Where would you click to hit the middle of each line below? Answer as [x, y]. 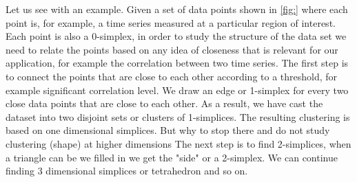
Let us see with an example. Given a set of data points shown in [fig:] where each [177, 9]
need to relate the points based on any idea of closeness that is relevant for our [172, 49]
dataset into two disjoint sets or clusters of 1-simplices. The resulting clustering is [178, 116]
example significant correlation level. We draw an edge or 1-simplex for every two [177, 90]
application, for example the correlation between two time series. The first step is [177, 63]
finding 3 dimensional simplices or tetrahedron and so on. [127, 171]
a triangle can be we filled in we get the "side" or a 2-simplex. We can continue [172, 157]
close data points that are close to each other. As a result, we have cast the [164, 103]
